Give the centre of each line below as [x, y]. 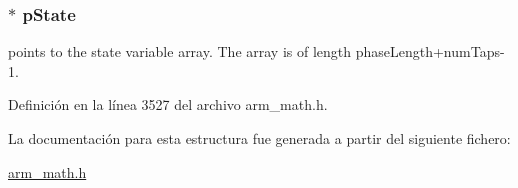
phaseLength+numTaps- [430, 51]
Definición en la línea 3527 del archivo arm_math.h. [168, 104]
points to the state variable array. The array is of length [180, 51]
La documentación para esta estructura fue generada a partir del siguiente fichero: [259, 138]
